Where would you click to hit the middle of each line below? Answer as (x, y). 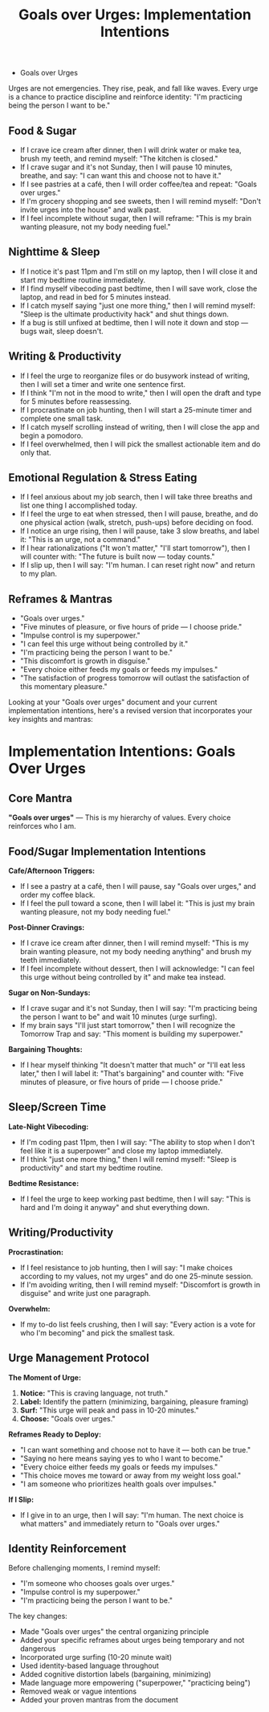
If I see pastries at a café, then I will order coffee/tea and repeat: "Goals (138, 184)
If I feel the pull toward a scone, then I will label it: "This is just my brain (137, 903)
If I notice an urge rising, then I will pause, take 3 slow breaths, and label (139, 531)
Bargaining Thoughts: (45, 1050)
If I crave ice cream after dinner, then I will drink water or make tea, (131, 150)
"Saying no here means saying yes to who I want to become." (121, 1458)
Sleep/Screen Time (57, 1107)
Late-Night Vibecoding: (49, 1127)
